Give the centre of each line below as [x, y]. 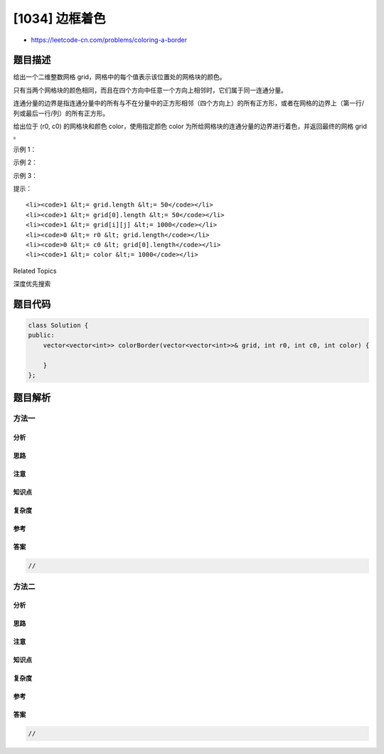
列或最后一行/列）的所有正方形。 [61, 113]
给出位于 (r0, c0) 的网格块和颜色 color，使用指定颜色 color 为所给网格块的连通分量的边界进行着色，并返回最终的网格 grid [190, 126]
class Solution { [58, 325]
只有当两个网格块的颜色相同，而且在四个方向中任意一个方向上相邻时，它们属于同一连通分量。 [150, 90]
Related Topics [35, 271]
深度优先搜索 [32, 284]
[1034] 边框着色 [59, 19]
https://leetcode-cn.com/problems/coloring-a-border [109, 40]
